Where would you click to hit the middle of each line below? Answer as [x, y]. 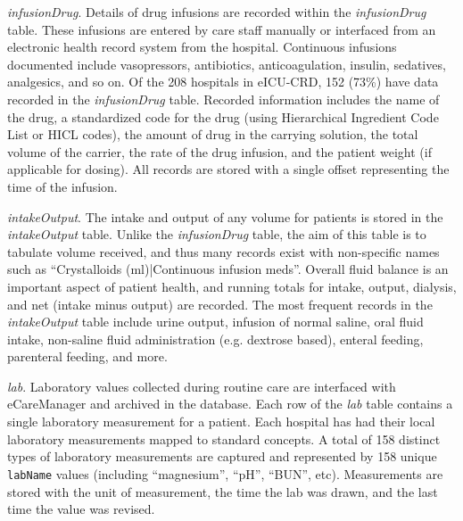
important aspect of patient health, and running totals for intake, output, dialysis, [232, 286]
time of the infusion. [62, 186]
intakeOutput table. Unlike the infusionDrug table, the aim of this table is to [217, 234]
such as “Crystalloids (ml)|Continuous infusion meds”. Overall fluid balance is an [228, 269]
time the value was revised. [81, 509]
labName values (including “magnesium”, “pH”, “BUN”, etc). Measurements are [225, 473]
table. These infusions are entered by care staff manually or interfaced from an [222, 29]
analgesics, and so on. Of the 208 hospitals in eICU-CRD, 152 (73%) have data [223, 82]
